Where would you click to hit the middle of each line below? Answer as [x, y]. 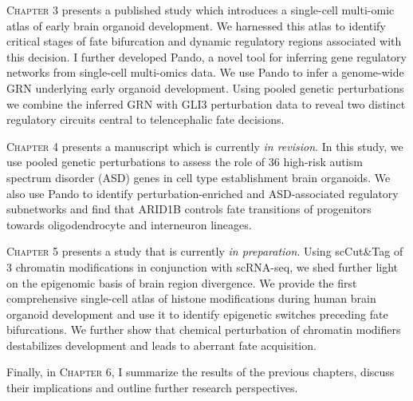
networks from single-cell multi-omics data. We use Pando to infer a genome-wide [205, 72]
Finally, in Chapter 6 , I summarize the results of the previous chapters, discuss [201, 372]
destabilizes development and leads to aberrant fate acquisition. [161, 345]
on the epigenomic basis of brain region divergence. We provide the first [182, 282]
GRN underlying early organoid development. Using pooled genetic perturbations [205, 87]
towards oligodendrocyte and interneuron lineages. [129, 224]
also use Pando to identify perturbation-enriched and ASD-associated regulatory [203, 193]
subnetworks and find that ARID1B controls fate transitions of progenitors [189, 209]
